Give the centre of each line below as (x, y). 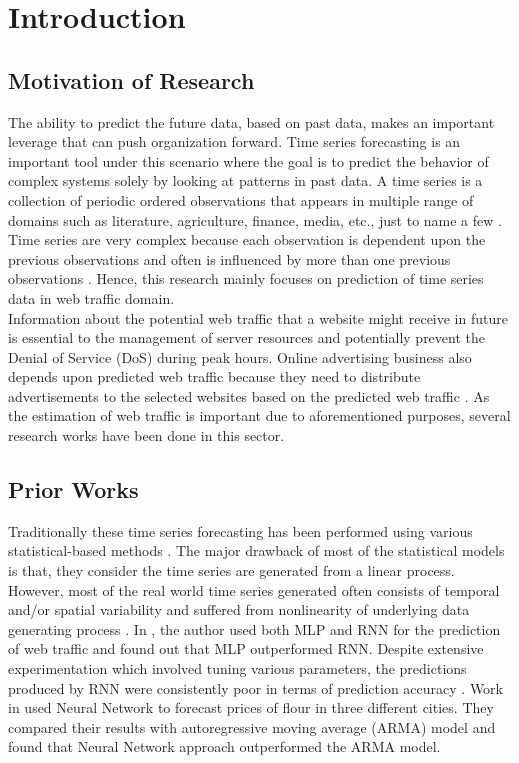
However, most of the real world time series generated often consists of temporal (254, 589)
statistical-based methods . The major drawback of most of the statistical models (256, 550)
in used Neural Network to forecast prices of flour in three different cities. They (251, 707)
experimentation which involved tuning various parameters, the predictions (237, 668)
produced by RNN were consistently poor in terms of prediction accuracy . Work (255, 687)
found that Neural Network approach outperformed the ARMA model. (224, 746)
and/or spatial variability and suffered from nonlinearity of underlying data (239, 609)
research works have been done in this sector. (146, 435)
